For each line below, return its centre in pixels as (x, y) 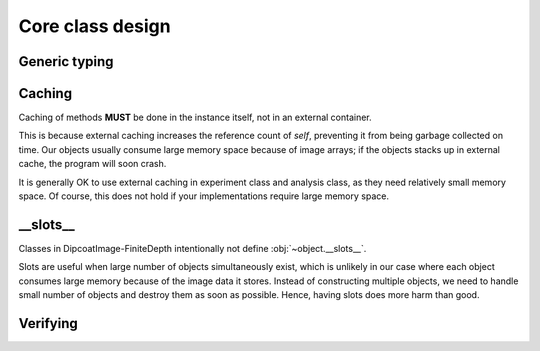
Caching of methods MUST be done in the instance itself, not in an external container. (195, 117)
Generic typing (66, 61)
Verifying (48, 323)
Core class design (94, 26)
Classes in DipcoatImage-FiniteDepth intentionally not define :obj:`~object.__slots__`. (192, 248)
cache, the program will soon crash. (92, 164)
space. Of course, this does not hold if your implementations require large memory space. (204, 196)
